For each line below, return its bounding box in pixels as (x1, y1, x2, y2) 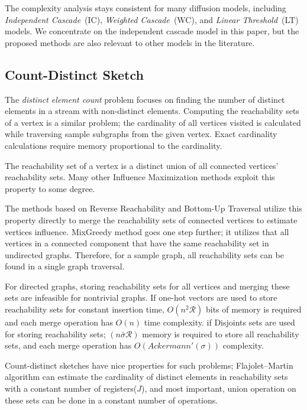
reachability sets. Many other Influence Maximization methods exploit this (5, 171, 275, 183)
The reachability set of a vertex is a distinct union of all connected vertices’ (5, 159, 279, 171)
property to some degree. (5, 182, 95, 194)
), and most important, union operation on (141, 382, 296, 395)
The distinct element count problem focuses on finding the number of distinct (5, 93, 285, 105)
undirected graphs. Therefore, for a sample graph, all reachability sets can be (5, 248, 284, 261)
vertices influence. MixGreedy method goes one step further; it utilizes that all (5, 225, 289, 237)
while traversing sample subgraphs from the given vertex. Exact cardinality (5, 128, 277, 140)
